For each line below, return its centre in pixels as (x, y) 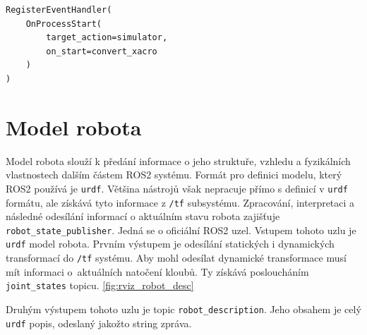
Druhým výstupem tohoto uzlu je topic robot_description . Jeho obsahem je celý (183, 309)
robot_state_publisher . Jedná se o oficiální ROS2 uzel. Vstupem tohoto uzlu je (181, 230)
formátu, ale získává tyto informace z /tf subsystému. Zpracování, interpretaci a (180, 202)
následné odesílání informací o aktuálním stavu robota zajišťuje (143, 216)
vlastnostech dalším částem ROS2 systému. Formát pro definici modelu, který (174, 175)
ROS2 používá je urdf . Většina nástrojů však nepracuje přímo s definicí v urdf (177, 188)
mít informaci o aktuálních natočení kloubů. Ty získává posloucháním (157, 271)
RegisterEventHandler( (59, 10)
